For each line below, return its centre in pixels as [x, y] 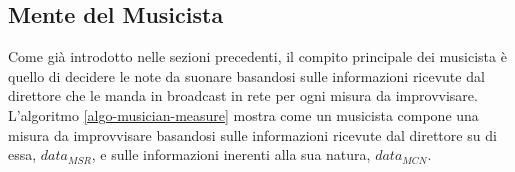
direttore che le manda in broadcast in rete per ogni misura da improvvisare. [243, 95]
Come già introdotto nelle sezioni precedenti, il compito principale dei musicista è [257, 56]
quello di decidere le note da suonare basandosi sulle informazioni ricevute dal [246, 75]
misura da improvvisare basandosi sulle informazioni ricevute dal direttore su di [252, 134]
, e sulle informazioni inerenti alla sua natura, [231, 154]
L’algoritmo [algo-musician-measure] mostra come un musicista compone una [243, 114]
